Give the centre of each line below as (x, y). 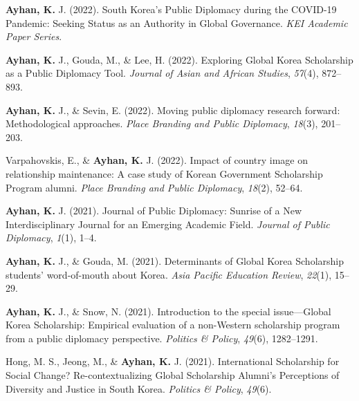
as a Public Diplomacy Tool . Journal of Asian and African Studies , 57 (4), (162, 73)
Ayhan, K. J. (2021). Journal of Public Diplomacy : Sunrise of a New (154, 211)
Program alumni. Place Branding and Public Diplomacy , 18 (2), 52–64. (154, 187)
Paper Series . (34, 36)
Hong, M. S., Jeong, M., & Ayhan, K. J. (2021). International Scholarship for (173, 361)
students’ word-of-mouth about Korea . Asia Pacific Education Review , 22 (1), (169, 274)
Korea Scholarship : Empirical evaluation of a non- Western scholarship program (173, 325)
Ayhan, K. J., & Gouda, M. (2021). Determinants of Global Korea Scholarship (175, 260)
